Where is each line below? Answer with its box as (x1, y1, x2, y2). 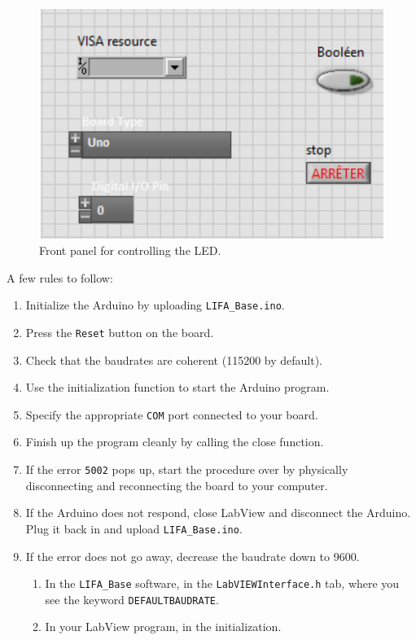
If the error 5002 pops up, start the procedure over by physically (25, 461, 348, 478)
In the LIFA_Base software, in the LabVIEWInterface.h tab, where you (45, 575, 400, 592)
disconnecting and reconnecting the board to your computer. (25, 476, 328, 493)
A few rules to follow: (7, 269, 113, 286)
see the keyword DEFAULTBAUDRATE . (45, 590, 219, 607)
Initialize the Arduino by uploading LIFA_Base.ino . (25, 296, 285, 313)
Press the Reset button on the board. (25, 323, 214, 340)
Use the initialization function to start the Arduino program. (25, 379, 330, 396)
